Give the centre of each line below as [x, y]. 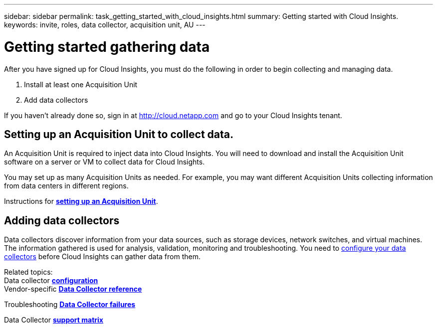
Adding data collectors [62, 220]
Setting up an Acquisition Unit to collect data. [119, 134]
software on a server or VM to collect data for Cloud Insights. [105, 162]
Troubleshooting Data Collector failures [70, 305]
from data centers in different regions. [66, 186]
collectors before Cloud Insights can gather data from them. [102, 257]
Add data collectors [56, 100]
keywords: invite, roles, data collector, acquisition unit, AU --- [105, 25]
